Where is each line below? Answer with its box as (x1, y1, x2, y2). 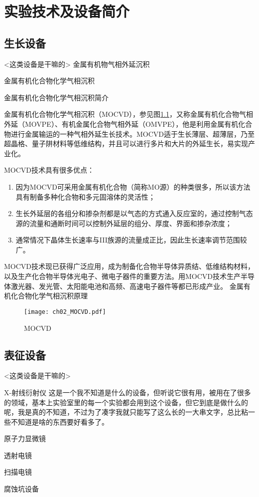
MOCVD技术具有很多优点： (4, 165, 95, 175)
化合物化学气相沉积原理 (10, 290, 88, 301)
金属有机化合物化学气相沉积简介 (4, 92, 109, 102)
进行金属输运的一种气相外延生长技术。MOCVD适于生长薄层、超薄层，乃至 (10, 128, 255, 139)
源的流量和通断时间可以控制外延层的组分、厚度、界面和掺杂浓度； (15, 218, 232, 228)
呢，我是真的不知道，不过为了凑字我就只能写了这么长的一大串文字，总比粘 (4, 407, 248, 417)
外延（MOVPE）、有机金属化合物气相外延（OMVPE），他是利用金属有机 (4, 118, 239, 129)
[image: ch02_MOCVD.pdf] (24, 308, 106, 315)
